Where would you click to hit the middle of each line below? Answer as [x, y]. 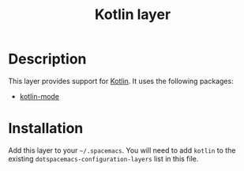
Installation [46, 129]
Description [47, 59]
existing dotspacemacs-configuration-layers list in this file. [103, 158]
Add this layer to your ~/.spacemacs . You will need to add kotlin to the [122, 150]
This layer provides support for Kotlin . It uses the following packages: [121, 81]
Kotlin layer [133, 15]
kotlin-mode [39, 96]
